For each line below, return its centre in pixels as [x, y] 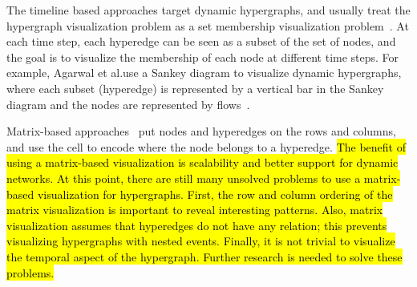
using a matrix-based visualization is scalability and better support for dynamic [202, 162]
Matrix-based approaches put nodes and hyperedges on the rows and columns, [201, 131]
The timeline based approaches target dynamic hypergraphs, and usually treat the [208, 10]
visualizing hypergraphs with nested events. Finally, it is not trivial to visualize [201, 241]
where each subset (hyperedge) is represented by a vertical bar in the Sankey [195, 88]
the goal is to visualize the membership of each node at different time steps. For [203, 57]
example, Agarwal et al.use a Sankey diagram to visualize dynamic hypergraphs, [204, 73]
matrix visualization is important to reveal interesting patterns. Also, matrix [195, 210]
